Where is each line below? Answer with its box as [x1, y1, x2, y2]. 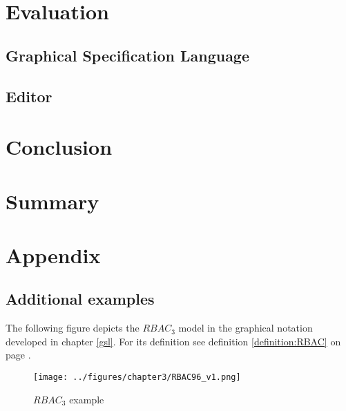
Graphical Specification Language [6, 44, 250, 66]
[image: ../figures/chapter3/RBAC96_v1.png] [33, 372, 241, 383]
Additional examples [6, 288, 155, 309]
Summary [6, 187, 99, 215]
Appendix [6, 240, 101, 269]
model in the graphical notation [178, 321, 313, 335]
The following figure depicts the [6, 321, 140, 335]
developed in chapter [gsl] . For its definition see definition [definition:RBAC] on [6, 334, 341, 348]
